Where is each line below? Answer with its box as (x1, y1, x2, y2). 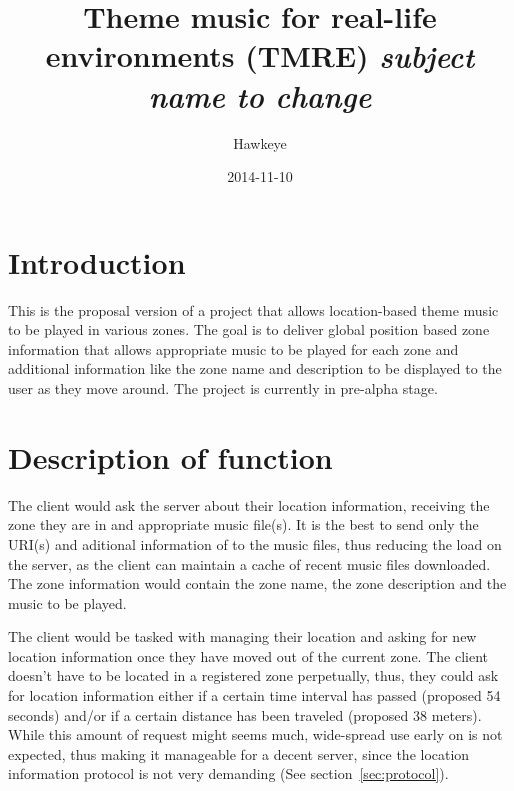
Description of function (8, 436, 333, 477)
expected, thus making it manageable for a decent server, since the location (8, 743, 470, 764)
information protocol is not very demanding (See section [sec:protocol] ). (8, 763, 449, 784)
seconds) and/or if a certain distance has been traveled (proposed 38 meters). (8, 704, 482, 725)
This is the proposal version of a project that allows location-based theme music (8, 299, 499, 320)
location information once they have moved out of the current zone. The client (8, 645, 488, 666)
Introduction (8, 241, 186, 282)
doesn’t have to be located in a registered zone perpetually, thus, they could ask (8, 665, 499, 686)
